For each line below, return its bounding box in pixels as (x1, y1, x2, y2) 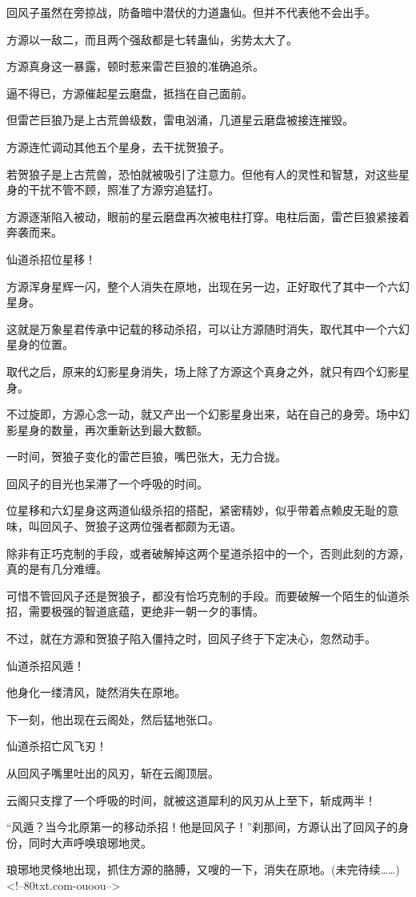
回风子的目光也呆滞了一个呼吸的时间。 (6, 475, 208, 491)
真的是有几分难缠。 (6, 560, 107, 577)
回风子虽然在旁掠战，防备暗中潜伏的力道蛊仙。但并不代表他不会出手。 (6, 4, 376, 20)
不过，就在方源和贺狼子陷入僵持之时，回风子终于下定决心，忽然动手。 (6, 630, 376, 647)
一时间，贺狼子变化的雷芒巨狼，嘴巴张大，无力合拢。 (6, 448, 286, 465)
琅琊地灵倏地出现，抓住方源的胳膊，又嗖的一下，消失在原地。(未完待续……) (6, 861, 400, 878)
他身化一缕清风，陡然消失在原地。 (6, 684, 186, 701)
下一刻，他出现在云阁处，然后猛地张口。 (6, 710, 219, 727)
